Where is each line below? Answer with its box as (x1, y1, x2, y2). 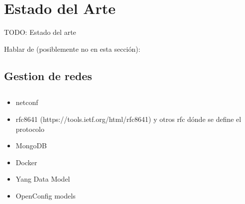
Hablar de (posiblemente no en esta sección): (4, 43, 140, 54)
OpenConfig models (15, 191, 76, 201)
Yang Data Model (15, 174, 70, 184)
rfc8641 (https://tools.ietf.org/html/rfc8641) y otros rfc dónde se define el (15, 114, 242, 124)
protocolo (15, 123, 45, 134)
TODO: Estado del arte (4, 27, 76, 37)
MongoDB (15, 140, 47, 151)
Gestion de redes (4, 68, 92, 83)
